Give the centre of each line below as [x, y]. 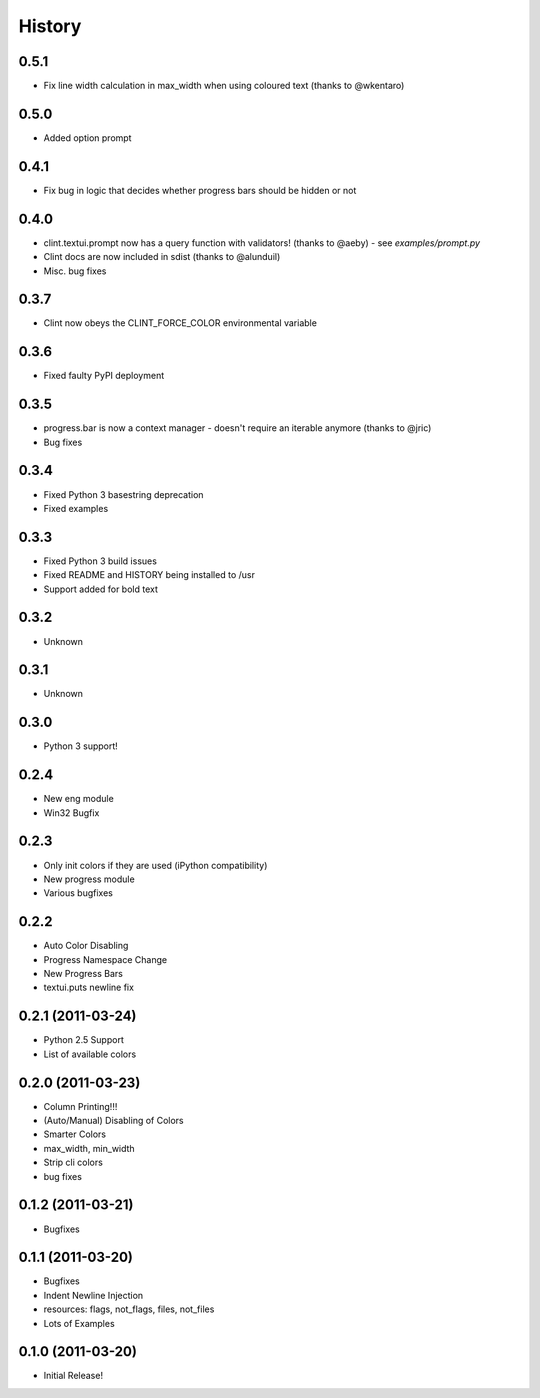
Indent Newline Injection [93, 1295]
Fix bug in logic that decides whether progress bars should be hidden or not [200, 190]
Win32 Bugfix [71, 812]
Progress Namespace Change [105, 959]
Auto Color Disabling [86, 946]
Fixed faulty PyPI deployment [104, 376]
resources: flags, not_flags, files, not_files [129, 1309]
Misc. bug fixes [75, 271]
